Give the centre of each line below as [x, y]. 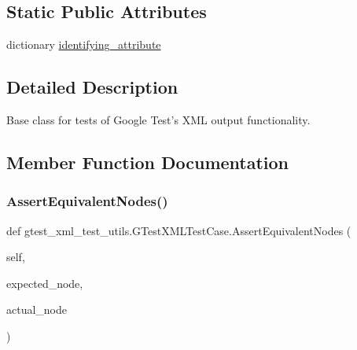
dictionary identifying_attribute [84, 44]
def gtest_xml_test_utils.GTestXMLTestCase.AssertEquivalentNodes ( [179, 230]
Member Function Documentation [148, 162]
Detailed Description [92, 87]
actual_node [37, 309]
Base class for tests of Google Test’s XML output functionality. [158, 120]
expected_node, [45, 283]
